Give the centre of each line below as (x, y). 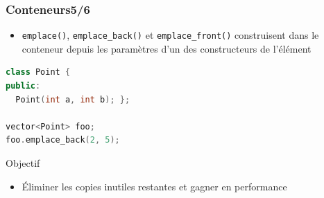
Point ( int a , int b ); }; (73, 99)
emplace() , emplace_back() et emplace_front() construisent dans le (170, 35)
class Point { (38, 72)
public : (23, 86)
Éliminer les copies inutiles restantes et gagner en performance (154, 186)
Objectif (23, 163)
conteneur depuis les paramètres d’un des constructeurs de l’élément (167, 48)
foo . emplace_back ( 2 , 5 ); (63, 140)
